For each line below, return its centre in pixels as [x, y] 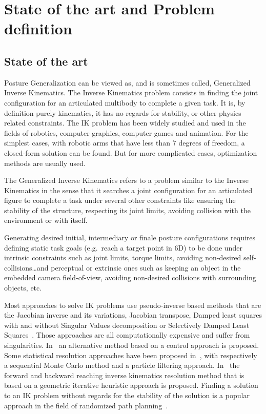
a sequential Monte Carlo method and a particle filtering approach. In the [122, 365]
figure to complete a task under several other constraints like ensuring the [120, 200]
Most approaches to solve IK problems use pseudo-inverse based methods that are [133, 305]
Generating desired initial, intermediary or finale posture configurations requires [130, 237]
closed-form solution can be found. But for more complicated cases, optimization [131, 152]
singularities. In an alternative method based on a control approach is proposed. [132, 345]
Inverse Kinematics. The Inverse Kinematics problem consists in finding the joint [131, 92]
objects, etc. [23, 288]
